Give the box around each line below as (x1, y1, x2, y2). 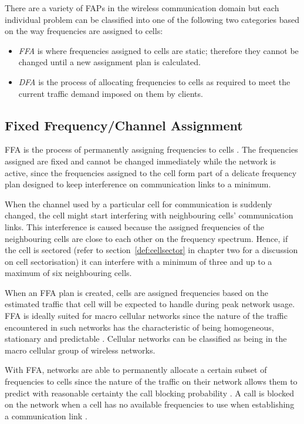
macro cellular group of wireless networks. (5, 344, 156, 356)
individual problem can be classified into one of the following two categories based (5, 13, 300, 25)
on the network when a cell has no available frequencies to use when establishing (5, 398, 295, 410)
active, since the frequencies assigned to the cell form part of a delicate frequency (5, 166, 297, 179)
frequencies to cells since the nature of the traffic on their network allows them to (5, 375, 298, 388)
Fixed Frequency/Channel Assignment (5, 116, 243, 134)
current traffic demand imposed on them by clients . (18, 87, 203, 99)
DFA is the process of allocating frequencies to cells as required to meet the (18, 75, 291, 88)
